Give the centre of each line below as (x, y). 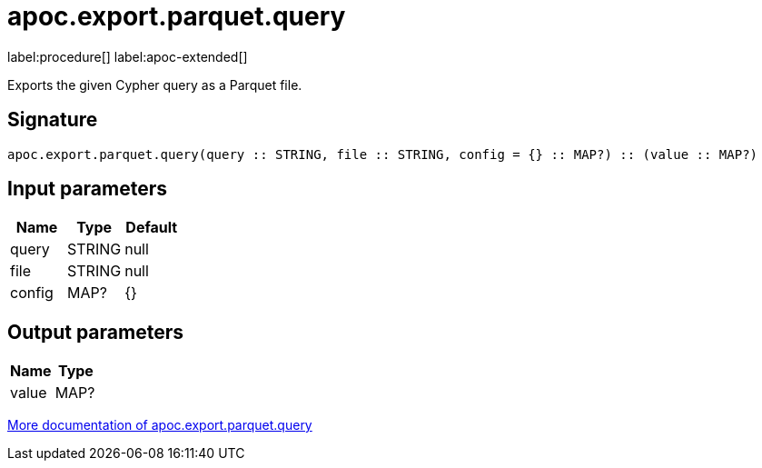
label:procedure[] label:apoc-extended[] (128, 56)
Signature (53, 120)
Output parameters (95, 332)
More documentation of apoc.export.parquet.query (160, 425)
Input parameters (88, 189)
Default (152, 228)
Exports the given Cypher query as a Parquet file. (155, 85)
